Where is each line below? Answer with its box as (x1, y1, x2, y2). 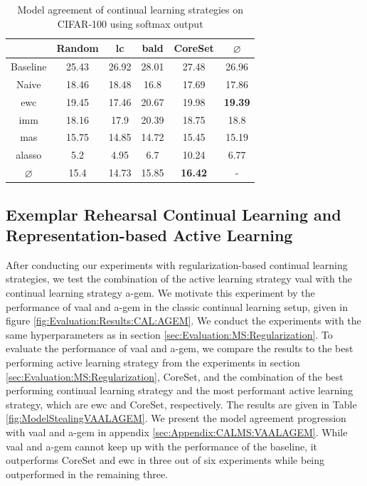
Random (56, 41, 99, 56)
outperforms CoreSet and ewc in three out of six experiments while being (6, 453, 325, 467)
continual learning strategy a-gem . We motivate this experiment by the (6, 285, 315, 300)
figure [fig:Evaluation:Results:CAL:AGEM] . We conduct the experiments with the (6, 313, 361, 328)
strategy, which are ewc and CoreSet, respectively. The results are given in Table (6, 396, 357, 411)
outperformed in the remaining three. (6, 466, 169, 481)
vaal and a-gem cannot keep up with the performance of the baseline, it (6, 438, 318, 453)
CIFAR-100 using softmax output (57, 16, 203, 31)
